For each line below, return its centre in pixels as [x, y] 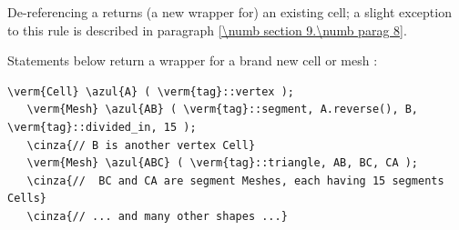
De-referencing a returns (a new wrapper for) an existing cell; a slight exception [229, 12]
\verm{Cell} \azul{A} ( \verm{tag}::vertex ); [151, 91]
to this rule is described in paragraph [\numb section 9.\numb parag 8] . [207, 30]
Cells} [27, 199]
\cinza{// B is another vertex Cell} [141, 145]
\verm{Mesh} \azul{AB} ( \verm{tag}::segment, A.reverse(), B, [223, 110]
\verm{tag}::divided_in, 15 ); [102, 127]
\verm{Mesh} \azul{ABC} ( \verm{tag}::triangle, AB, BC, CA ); [223, 163]
